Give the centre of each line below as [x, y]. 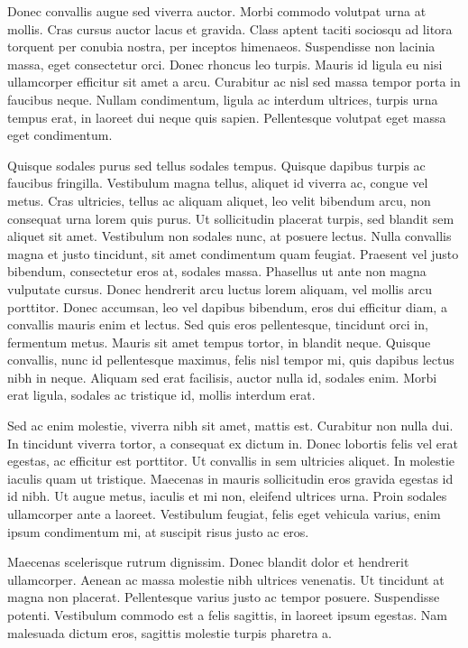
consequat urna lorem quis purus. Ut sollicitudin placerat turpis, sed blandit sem [231, 218]
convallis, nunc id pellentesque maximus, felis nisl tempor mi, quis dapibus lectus [231, 360]
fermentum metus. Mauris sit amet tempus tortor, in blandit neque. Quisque [219, 342]
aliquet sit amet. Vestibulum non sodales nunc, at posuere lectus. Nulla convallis [229, 236]
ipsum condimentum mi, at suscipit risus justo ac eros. [158, 531]
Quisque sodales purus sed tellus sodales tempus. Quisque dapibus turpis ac [216, 165]
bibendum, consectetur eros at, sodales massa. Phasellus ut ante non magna [217, 271]
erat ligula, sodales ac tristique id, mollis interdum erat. [161, 395]
